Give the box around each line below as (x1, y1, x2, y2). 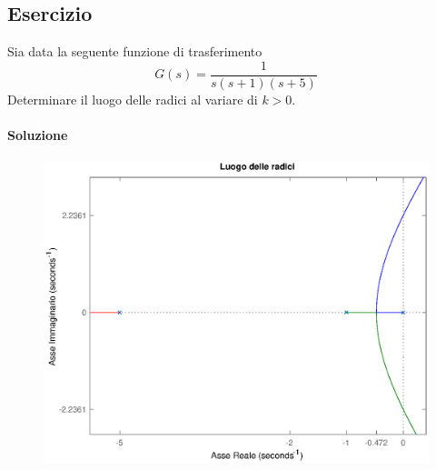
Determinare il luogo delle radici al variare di (7, 89, 258, 108)
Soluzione (7, 125, 68, 145)
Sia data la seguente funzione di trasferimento (7, 42, 263, 61)
